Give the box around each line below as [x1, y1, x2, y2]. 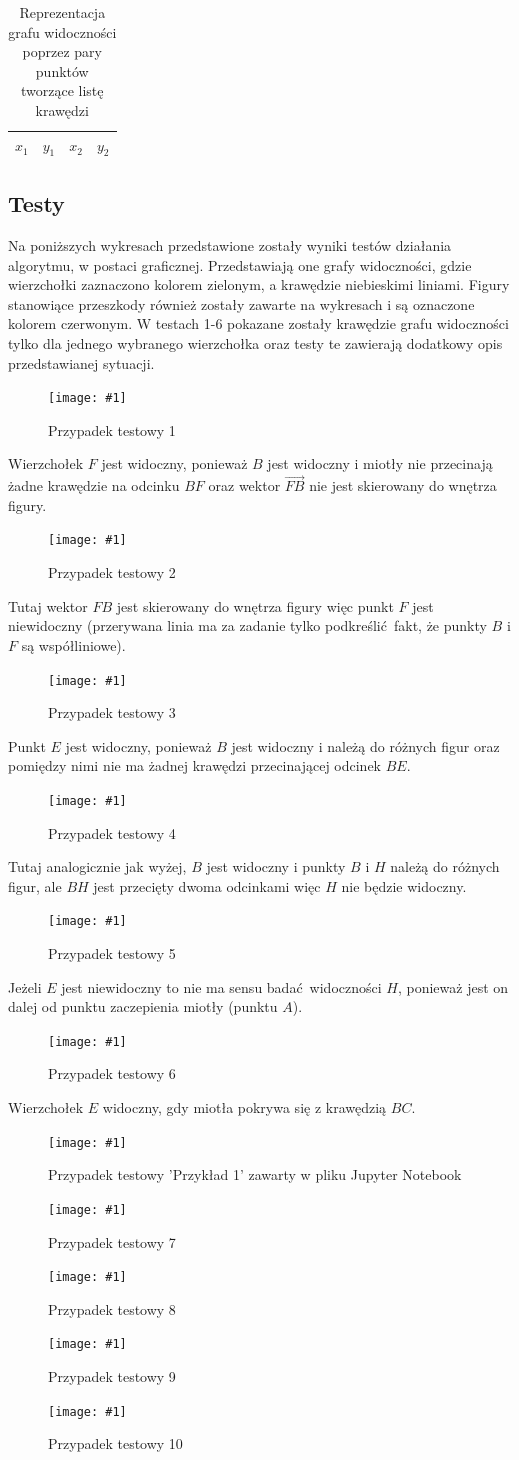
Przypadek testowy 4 [48, 822, 176, 843]
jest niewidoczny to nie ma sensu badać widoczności [61, 976, 382, 997]
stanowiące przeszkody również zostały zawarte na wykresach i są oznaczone [8, 293, 475, 314]
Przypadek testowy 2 [48, 562, 176, 583]
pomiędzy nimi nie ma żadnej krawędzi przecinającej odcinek [8, 755, 382, 776]
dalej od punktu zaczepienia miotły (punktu [8, 996, 278, 1017]
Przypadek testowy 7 [48, 1231, 176, 1252]
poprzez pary [22, 41, 102, 62]
